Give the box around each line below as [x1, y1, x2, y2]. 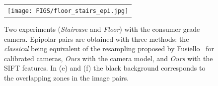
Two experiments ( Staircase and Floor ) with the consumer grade [4, 23, 200, 34]
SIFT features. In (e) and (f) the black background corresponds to [4, 63, 206, 73]
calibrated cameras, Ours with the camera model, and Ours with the [4, 53, 213, 63]
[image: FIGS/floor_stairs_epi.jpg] [7, 7, 129, 14]
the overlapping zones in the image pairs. [4, 72, 129, 83]
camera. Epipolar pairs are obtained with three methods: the [4, 33, 189, 44]
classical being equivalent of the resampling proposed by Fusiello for [4, 43, 214, 54]
